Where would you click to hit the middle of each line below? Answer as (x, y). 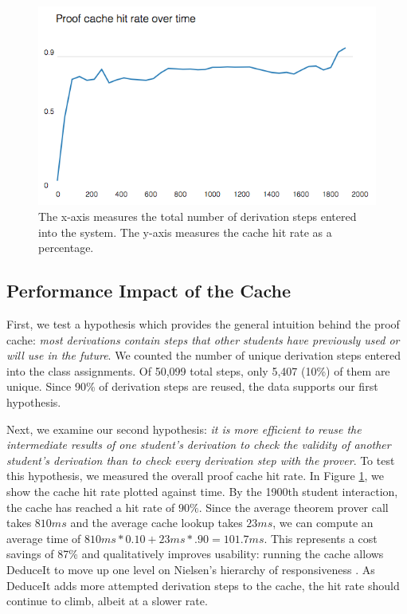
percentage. (66, 248)
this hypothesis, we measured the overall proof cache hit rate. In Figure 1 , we (195, 476)
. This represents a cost (321, 538)
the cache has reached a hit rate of (91, 507)
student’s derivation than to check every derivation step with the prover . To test (201, 460)
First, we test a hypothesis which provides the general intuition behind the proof (203, 324)
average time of (44, 538)
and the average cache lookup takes (157, 523)
